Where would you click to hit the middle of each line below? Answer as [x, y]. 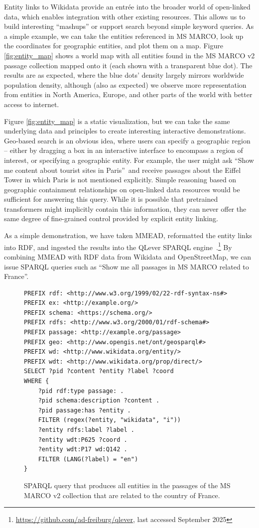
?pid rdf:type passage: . [81, 391]
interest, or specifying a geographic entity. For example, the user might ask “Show [129, 160]
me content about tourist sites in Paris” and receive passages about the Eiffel [123, 170]
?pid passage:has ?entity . [84, 410]
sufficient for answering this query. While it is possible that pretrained [111, 199]
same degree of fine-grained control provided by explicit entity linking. [111, 218]
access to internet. [32, 104]
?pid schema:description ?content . [99, 401]
